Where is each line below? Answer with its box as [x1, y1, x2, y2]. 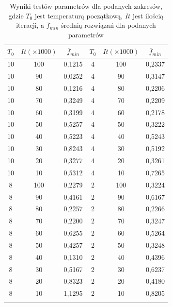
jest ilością [132, 10, 164, 20]
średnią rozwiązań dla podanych [61, 20, 156, 30]
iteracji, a [16, 20, 45, 30]
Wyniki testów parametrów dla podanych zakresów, [10, 1, 162, 11]
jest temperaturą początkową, [34, 10, 123, 20]
